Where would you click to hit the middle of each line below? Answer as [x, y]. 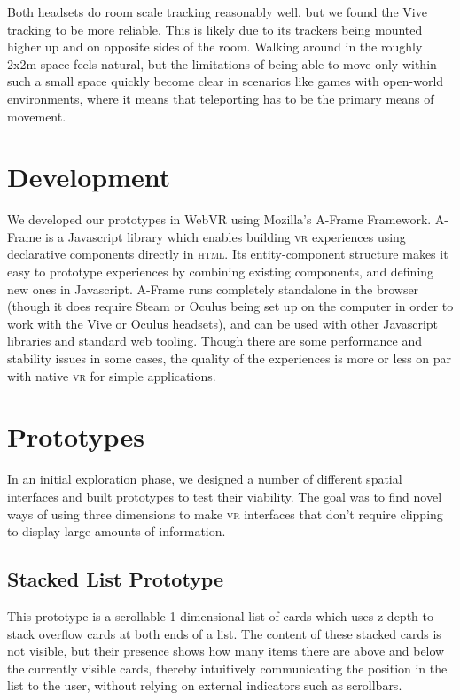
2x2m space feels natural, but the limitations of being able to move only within [222, 63]
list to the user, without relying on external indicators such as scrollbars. [205, 685]
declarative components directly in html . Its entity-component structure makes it [228, 254]
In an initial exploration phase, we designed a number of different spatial [205, 479]
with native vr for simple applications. [112, 375]
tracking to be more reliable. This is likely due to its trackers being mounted [215, 29]
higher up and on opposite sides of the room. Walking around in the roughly [215, 47]
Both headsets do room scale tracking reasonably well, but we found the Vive [217, 12]
